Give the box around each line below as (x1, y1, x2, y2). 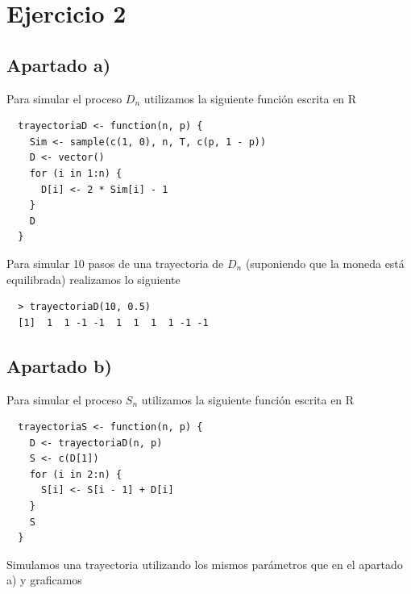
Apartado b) (6, 353, 112, 378)
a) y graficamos (6, 571, 82, 588)
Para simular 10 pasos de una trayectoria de (6, 254, 224, 271)
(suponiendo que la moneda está (245, 254, 405, 271)
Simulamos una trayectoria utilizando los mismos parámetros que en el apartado (6, 555, 403, 572)
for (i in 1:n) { (29, 167, 122, 179)
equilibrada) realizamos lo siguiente (6, 270, 181, 287)
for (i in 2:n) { (29, 468, 122, 480)
